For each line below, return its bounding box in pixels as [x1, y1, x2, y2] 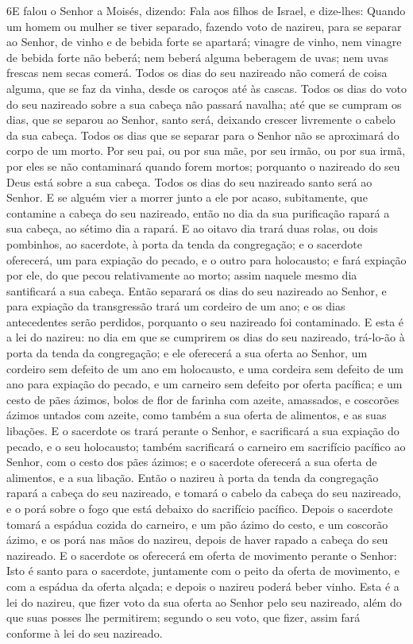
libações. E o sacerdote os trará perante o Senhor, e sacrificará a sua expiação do [6, 422, 399, 439]
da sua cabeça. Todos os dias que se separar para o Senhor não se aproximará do [6, 126, 399, 143]
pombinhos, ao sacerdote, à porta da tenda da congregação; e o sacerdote [6, 235, 362, 252]
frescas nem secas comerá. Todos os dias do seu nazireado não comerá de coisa [6, 64, 388, 81]
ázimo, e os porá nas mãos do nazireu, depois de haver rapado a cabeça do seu [6, 531, 388, 548]
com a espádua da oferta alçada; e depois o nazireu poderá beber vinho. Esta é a [6, 577, 399, 594]
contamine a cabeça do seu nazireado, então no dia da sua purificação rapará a [6, 204, 390, 221]
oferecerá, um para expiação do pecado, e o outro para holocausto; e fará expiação [6, 251, 407, 268]
